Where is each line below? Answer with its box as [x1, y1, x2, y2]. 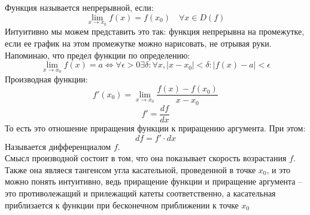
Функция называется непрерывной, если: [5, 1, 154, 14]
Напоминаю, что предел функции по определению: [5, 48, 190, 61]
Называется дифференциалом [5, 140, 111, 152]
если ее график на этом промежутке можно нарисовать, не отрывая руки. [5, 37, 272, 49]
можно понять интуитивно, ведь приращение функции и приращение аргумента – [5, 175, 303, 188]
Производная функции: [5, 72, 88, 85]
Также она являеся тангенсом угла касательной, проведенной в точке [5, 163, 256, 176]
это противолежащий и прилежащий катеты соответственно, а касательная [5, 186, 276, 199]
